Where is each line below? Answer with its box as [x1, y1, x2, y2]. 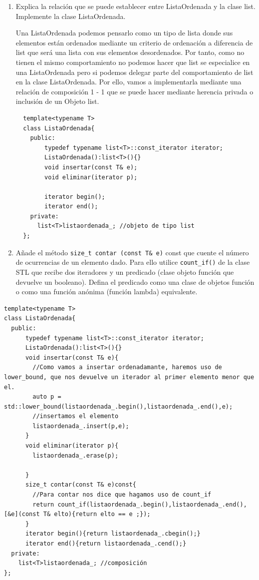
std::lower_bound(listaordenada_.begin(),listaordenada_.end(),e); [4, 403, 233, 410]
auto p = [32, 393, 61, 401]
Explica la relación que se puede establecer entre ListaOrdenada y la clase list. [15, 1, 256, 11]
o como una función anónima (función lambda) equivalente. [15, 286, 198, 297]
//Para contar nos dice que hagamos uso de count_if [32, 491, 212, 499]
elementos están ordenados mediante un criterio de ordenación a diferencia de [15, 37, 253, 47]
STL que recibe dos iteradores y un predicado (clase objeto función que [15, 266, 234, 277]
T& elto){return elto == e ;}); [43, 511, 151, 518]
